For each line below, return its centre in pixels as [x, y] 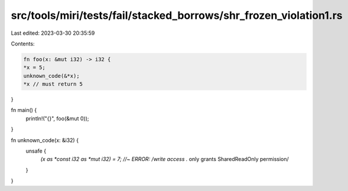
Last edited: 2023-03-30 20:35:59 [53, 33]
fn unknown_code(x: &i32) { [45, 140]
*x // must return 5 [53, 84]
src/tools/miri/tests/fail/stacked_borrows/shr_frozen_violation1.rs [177, 15]
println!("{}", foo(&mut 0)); [57, 118]
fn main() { [24, 110]
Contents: [23, 44]
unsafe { [36, 151]
